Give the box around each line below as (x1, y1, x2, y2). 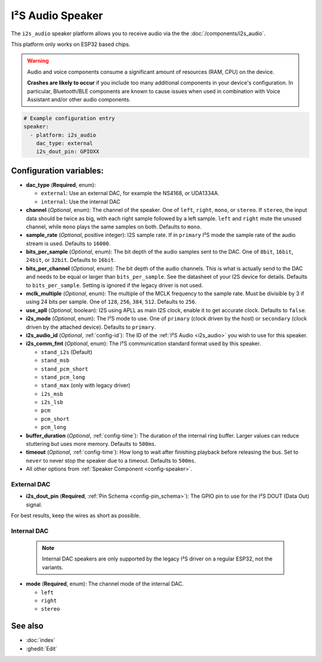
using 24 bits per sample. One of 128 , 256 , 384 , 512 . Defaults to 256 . (26, 298, 197, 306)
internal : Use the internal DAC (41, 198, 120, 205)
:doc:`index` (26, 636, 55, 644)
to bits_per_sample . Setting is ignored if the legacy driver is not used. (26, 281, 203, 289)
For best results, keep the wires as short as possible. (11, 512, 141, 519)
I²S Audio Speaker (11, 9, 103, 22)
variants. (42, 564, 64, 571)
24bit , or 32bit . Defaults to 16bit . (26, 257, 116, 264)
